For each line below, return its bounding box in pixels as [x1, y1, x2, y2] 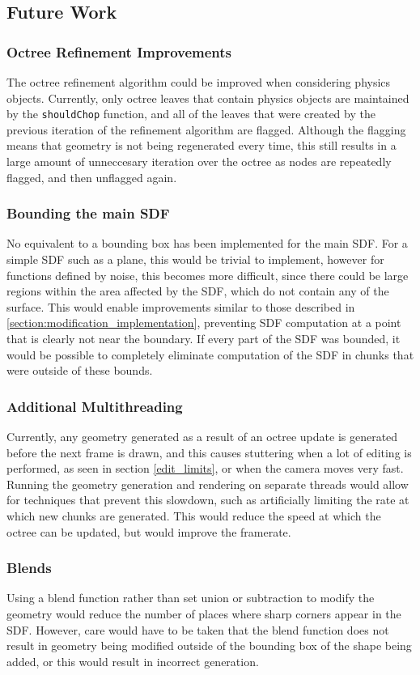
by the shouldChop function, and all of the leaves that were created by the [6, 105, 375, 122]
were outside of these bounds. [6, 362, 153, 379]
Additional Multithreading [6, 396, 183, 416]
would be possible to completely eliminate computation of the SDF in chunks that [6, 346, 414, 363]
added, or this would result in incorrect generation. [6, 652, 259, 669]
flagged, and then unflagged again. [6, 168, 177, 185]
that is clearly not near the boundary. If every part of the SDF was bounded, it [6, 330, 401, 346]
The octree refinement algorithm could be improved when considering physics [6, 74, 391, 90]
